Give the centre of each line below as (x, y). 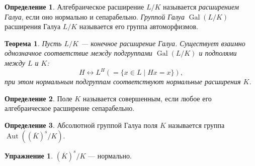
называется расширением (201, 7)
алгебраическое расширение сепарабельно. (70, 108)
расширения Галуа (33, 26)
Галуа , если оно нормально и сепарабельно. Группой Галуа (95, 16)
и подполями (218, 53)
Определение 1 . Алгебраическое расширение (74, 7)
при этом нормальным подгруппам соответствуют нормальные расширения (123, 81)
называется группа (196, 125)
